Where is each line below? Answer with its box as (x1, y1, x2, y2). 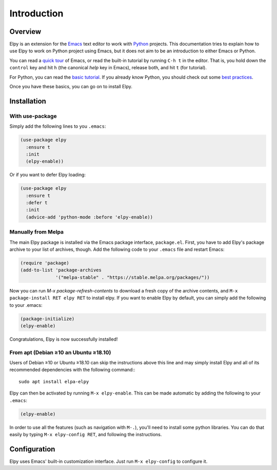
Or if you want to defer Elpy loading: (9, 172, 86, 178)
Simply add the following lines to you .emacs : (9, 123, 106, 129)
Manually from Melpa (9, 228, 64, 236)
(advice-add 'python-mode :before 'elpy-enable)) (26, 214, 153, 220)
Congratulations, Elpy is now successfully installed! (9, 336, 118, 342)
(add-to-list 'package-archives (20, 267, 102, 273)
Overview (9, 27, 42, 36)
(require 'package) (20, 260, 69, 266)
